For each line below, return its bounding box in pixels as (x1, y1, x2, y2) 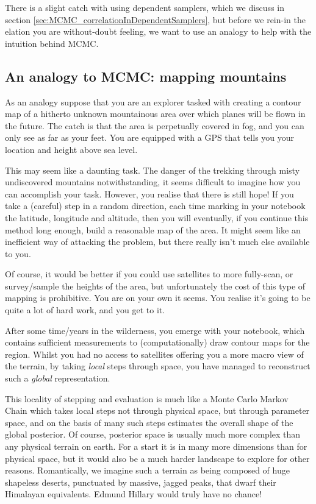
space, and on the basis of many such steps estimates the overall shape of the (5, 416, 293, 428)
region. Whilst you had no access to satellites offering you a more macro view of (5, 347, 304, 360)
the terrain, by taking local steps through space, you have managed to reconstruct (5, 360, 311, 372)
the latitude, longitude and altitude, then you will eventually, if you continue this (5, 211, 309, 224)
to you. (5, 247, 31, 260)
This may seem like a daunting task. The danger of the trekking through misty (5, 163, 300, 176)
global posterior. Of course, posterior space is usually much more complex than (5, 428, 301, 441)
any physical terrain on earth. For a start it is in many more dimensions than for (5, 440, 307, 453)
